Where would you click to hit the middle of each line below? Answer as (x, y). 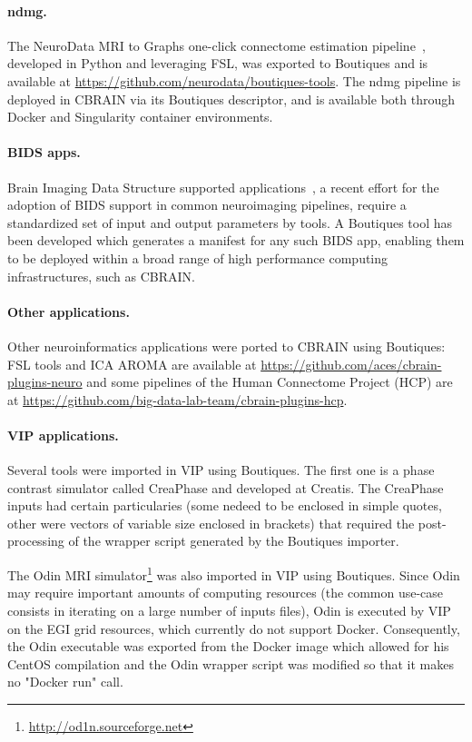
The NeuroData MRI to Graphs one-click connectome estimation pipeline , (216, 45)
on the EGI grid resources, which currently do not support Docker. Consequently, (234, 628)
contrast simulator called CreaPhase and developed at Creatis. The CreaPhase (226, 487)
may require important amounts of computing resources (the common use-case (226, 593)
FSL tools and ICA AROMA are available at (132, 364)
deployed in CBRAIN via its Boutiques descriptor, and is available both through (231, 99)
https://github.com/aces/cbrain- (351, 364)
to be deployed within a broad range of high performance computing (198, 257)
